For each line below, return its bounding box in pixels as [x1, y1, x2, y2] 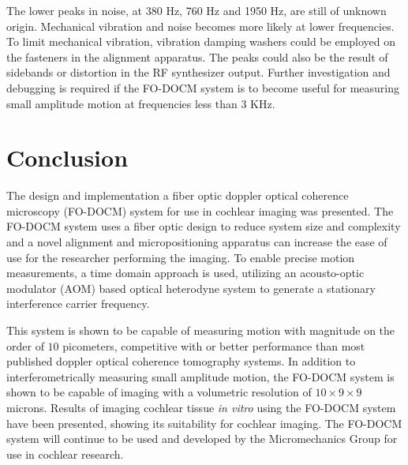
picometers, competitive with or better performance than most [62, 337, 365, 354]
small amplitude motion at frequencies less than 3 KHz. [6, 95, 275, 111]
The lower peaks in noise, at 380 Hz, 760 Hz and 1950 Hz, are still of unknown [6, 2, 387, 18]
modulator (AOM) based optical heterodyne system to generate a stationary [6, 279, 376, 296]
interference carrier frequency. [6, 295, 150, 312]
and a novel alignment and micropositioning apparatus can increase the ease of [6, 234, 387, 250]
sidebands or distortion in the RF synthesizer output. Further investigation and [6, 64, 391, 81]
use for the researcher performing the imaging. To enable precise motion [6, 249, 355, 265]
